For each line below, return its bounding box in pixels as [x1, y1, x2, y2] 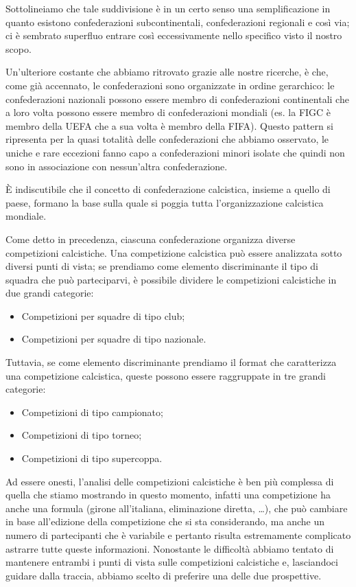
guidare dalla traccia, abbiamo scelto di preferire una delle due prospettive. [5, 568, 322, 582]
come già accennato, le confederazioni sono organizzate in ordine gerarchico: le [5, 78, 335, 92]
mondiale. [5, 209, 47, 223]
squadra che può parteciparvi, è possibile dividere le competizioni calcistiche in [5, 272, 337, 286]
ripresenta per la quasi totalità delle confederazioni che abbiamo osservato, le [5, 132, 329, 146]
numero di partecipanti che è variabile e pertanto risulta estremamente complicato [5, 528, 351, 542]
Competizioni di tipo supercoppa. [21, 451, 163, 465]
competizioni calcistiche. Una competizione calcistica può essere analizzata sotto [5, 245, 342, 260]
